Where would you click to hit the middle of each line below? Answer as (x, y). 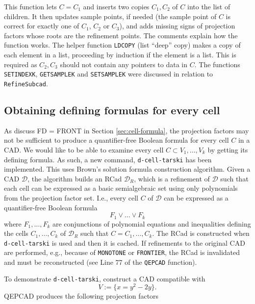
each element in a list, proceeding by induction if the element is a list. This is (120, 55)
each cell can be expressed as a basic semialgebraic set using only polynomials (121, 188)
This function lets (30, 6)
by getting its (228, 149)
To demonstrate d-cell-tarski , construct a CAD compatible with (105, 278)
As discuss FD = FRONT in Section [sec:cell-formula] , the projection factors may (127, 130)
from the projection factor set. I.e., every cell (71, 197)
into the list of (209, 6)
